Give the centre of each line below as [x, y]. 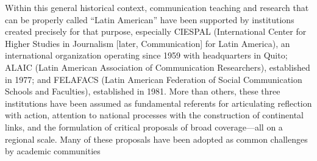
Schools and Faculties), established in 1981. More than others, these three [143, 91]
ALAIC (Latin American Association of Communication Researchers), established [158, 67]
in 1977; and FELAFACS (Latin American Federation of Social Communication [154, 79]
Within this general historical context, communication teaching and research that [157, 7]
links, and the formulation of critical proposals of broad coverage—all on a [144, 127]
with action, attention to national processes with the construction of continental [155, 115]
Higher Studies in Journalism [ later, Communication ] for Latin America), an [148, 43]
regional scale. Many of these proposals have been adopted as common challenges [156, 139]
